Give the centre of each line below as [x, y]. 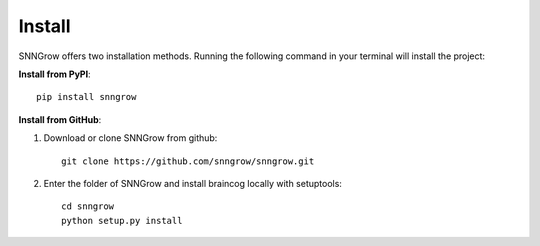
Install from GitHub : [60, 119]
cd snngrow [88, 206]
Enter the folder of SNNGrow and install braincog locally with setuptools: [192, 183]
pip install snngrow [86, 97]
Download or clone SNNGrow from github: [130, 138]
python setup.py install [122, 220]
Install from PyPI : [54, 74]
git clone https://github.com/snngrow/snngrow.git [188, 161]
